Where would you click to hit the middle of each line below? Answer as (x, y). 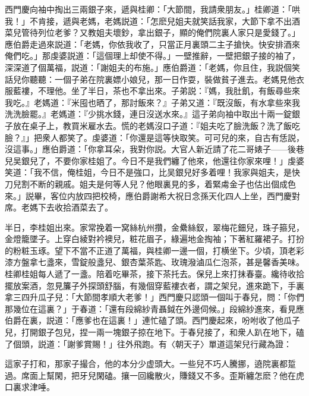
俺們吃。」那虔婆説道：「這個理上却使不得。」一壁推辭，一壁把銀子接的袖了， (152, 56)
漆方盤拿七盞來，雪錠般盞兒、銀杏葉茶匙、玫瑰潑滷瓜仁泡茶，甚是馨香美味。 (154, 262)
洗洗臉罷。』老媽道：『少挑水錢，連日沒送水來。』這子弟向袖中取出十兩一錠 (148, 114)
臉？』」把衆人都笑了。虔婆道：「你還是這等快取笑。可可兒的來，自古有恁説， (154, 137)
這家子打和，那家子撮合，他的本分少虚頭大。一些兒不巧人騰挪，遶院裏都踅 (150, 364)
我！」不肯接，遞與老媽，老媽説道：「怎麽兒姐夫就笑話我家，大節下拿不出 (148, 21)
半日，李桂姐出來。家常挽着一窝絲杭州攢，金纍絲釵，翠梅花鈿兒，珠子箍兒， (154, 227)
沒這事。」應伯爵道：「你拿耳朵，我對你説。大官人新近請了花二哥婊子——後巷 (154, 149)
